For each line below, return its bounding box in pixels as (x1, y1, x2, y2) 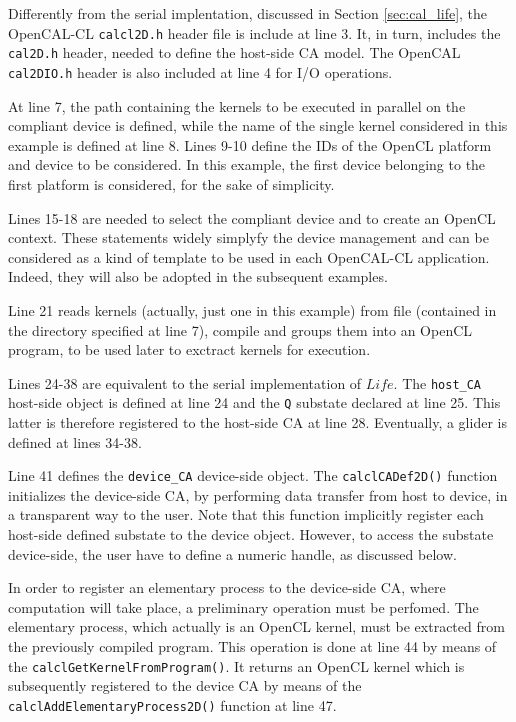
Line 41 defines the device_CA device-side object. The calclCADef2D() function (8, 465, 498, 486)
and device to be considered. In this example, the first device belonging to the (8, 154, 486, 175)
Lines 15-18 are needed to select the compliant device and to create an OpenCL (8, 207, 496, 228)
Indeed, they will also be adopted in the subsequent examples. (8, 266, 388, 287)
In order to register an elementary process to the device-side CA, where (8, 577, 446, 598)
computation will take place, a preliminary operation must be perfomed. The (8, 596, 479, 617)
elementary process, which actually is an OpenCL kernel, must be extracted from (8, 616, 505, 637)
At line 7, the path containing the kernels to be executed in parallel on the (8, 95, 466, 116)
